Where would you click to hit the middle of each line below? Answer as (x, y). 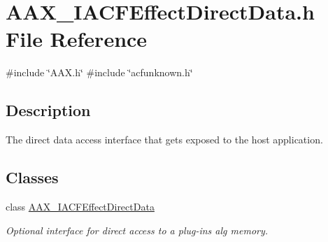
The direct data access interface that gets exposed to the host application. (164, 140)
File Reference (77, 39)
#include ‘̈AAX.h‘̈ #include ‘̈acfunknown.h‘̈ (99, 72)
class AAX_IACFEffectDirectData (80, 206)
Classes (32, 177)
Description (48, 110)
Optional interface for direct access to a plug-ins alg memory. (137, 230)
